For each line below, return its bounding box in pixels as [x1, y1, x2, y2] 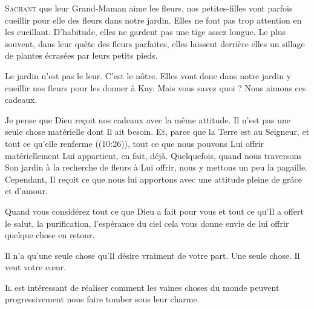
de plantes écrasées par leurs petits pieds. [5, 49, 158, 62]
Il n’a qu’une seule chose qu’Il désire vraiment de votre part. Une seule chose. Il [5, 249, 300, 261]
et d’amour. [5, 184, 48, 197]
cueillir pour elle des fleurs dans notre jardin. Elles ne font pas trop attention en [5, 13, 302, 26]
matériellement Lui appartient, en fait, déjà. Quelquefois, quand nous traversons [5, 149, 302, 161]
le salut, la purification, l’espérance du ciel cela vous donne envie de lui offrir [5, 216, 289, 229]
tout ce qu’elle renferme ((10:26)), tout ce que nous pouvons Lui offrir [5, 137, 264, 149]
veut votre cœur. [5, 261, 67, 273]
